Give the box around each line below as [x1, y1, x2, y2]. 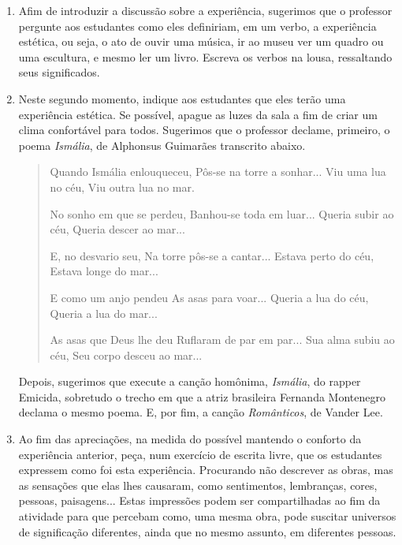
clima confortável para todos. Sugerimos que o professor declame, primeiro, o [18, 121, 390, 138]
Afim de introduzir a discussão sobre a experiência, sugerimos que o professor [18, 2, 393, 18]
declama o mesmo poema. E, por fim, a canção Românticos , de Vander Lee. [18, 404, 383, 420]
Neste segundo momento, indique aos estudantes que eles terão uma [18, 90, 346, 106]
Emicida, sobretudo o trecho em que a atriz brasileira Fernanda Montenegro [18, 388, 385, 405]
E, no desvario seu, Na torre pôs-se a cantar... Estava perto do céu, [50, 247, 374, 263]
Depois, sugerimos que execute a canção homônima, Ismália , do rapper [18, 373, 361, 390]
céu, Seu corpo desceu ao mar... [50, 346, 203, 363]
